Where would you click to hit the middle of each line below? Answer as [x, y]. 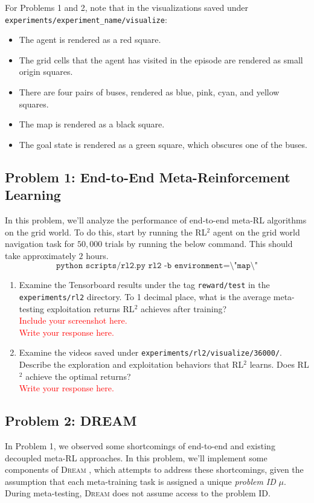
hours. [97, 255]
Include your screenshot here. [73, 320]
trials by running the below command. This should [199, 244]
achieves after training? [184, 308]
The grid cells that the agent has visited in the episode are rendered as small [161, 59]
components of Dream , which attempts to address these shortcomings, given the [154, 469]
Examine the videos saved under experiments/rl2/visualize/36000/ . [151, 352]
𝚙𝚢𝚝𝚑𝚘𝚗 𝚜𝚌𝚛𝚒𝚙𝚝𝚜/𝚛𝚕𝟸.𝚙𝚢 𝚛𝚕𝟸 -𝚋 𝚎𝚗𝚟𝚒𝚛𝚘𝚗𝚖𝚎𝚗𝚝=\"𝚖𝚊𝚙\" [157, 266]
